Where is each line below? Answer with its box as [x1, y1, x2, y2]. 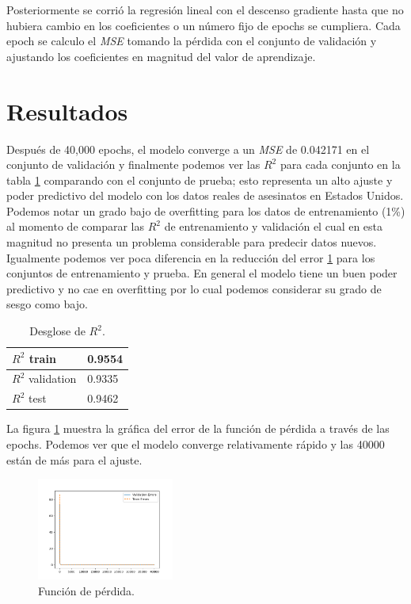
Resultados [6, 94, 128, 127]
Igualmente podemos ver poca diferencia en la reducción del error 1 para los [6, 249, 375, 266]
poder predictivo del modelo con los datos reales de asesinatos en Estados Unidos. [6, 187, 404, 204]
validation [28, 370, 77, 387]
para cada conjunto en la [280, 156, 401, 173]
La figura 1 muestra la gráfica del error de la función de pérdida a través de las [6, 420, 390, 437]
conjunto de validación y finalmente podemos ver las [6, 156, 261, 173]
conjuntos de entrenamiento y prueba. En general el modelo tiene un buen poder [6, 265, 398, 281]
